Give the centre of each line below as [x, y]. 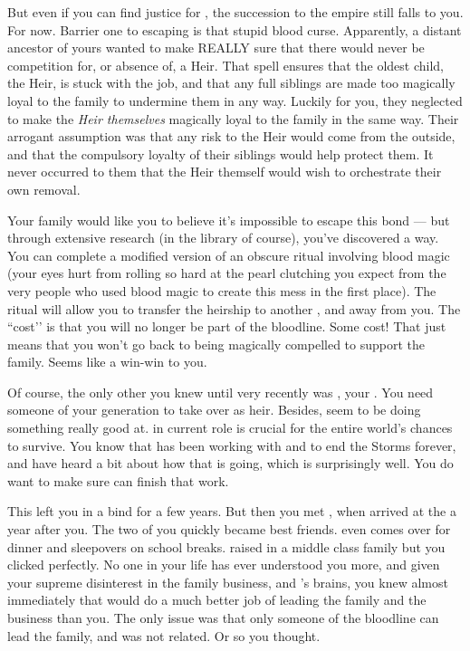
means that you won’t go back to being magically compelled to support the [216, 344]
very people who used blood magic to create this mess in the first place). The [222, 290]
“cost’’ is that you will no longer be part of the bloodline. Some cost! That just [227, 326]
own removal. [44, 189]
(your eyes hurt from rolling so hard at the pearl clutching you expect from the [227, 273]
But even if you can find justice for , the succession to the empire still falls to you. [235, 12]
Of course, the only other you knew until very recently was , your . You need [221, 392]
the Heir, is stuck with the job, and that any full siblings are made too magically [231, 83]
